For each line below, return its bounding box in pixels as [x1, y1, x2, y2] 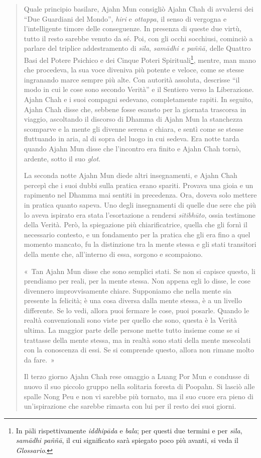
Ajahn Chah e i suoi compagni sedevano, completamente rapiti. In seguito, [24, 94, 253, 104]
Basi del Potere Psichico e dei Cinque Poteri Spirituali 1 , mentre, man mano [24, 53, 256, 65]
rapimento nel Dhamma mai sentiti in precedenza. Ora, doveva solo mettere [24, 190, 257, 200]
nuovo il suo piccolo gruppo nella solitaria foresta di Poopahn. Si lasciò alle [24, 381, 255, 392]
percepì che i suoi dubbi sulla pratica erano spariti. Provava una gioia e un [24, 179, 253, 190]
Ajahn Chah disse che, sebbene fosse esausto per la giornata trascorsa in [24, 104, 246, 114]
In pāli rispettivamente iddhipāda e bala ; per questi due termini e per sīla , [16, 425, 242, 435]
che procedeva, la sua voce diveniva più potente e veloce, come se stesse [24, 64, 244, 75]
